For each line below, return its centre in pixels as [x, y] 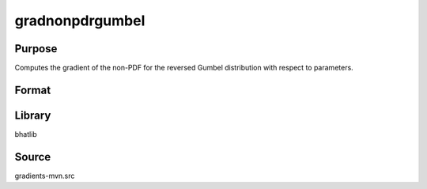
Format [33, 90]
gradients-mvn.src [45, 176]
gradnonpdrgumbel [80, 21]
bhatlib [26, 134]
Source [33, 157]
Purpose [36, 49]
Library [33, 115]
